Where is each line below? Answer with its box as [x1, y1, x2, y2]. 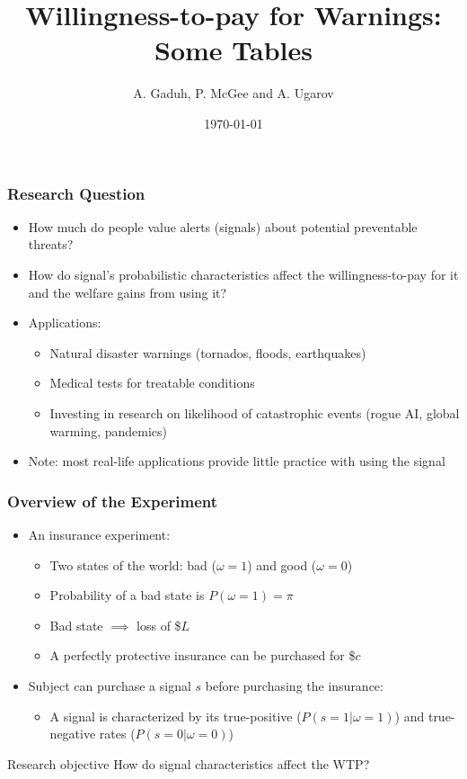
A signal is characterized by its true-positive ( [49, 706, 302, 725]
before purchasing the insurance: [205, 676, 383, 694]
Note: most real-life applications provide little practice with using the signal [28, 452, 445, 470]
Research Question [7, 182, 145, 204]
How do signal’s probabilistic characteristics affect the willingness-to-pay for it [28, 264, 459, 283]
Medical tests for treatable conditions [49, 373, 255, 392]
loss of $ [137, 615, 181, 634]
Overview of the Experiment [7, 489, 218, 512]
